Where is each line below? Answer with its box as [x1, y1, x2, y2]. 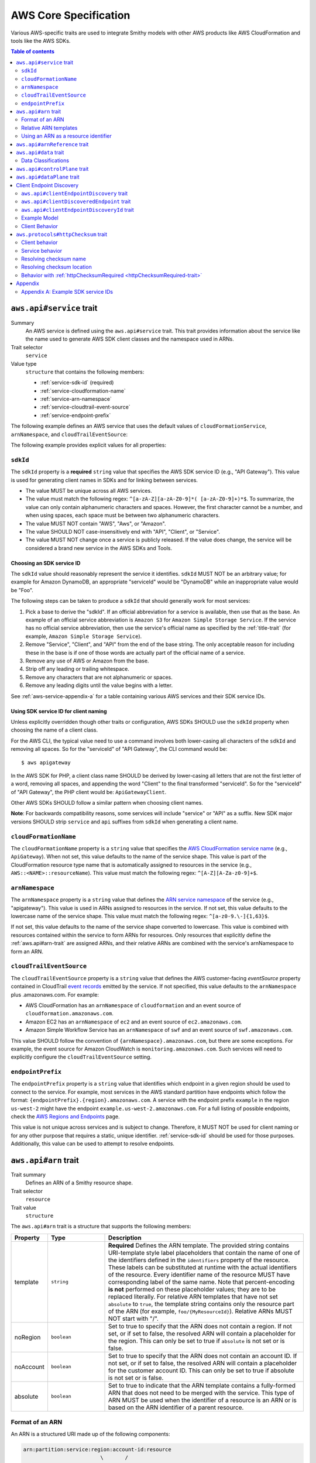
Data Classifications [21, 157, 70, 164]
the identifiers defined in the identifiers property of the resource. [108, 1256, 290, 1264]
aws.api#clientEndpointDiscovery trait [21, 190, 128, 197]
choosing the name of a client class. [11, 726, 98, 734]
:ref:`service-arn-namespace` [40, 396, 112, 403]
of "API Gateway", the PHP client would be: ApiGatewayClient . [11, 788, 167, 795]
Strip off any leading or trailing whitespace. [25, 665, 130, 672]
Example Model [21, 214, 59, 222]
